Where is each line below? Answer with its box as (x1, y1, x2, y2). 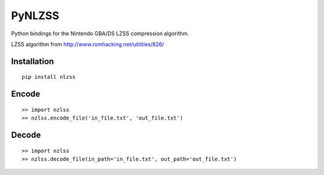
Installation (11, 56, 54, 66)
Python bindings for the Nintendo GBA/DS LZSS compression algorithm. (11, 30, 189, 37)
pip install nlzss (22, 73, 76, 81)
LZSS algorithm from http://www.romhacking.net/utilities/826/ (11, 41, 164, 48)
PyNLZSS (11, 9, 59, 22)
